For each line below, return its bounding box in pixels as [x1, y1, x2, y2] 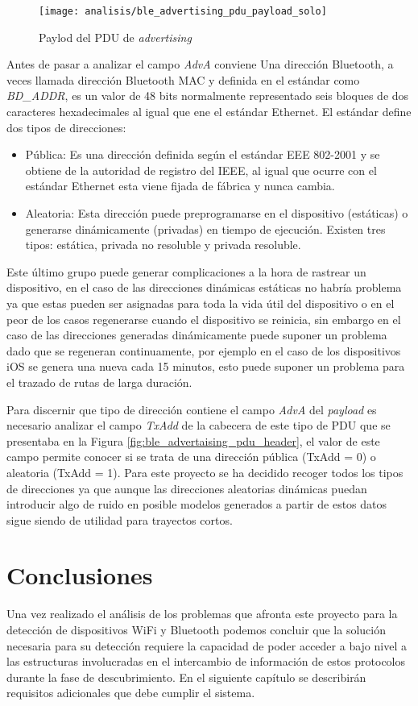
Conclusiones [6, 559, 153, 592]
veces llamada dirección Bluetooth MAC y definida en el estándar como [6, 71, 360, 88]
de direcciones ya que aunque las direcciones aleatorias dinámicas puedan [6, 480, 367, 496]
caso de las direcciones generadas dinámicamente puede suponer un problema [6, 326, 387, 343]
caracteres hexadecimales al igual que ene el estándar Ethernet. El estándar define [6, 103, 412, 120]
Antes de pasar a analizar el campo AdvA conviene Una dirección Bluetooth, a [6, 56, 394, 73]
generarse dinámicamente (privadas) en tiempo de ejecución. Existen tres [25, 220, 386, 237]
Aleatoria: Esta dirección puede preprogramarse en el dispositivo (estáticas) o [25, 205, 408, 221]
